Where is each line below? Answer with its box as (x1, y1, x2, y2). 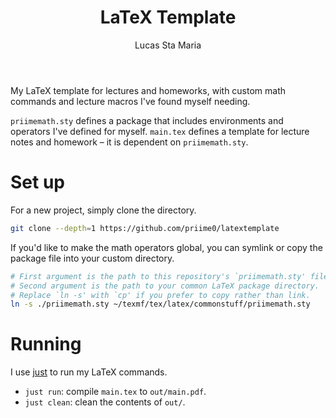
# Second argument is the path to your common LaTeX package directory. (10, 281, 320, 291)
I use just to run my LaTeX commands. (10, 366, 168, 378)
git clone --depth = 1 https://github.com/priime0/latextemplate (10, 223, 280, 233)
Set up (10, 171, 65, 194)
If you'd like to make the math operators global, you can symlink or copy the (10, 241, 323, 253)
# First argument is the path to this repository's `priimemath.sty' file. (10, 271, 333, 281)
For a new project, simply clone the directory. (10, 204, 197, 216)
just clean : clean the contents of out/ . (24, 396, 186, 408)
